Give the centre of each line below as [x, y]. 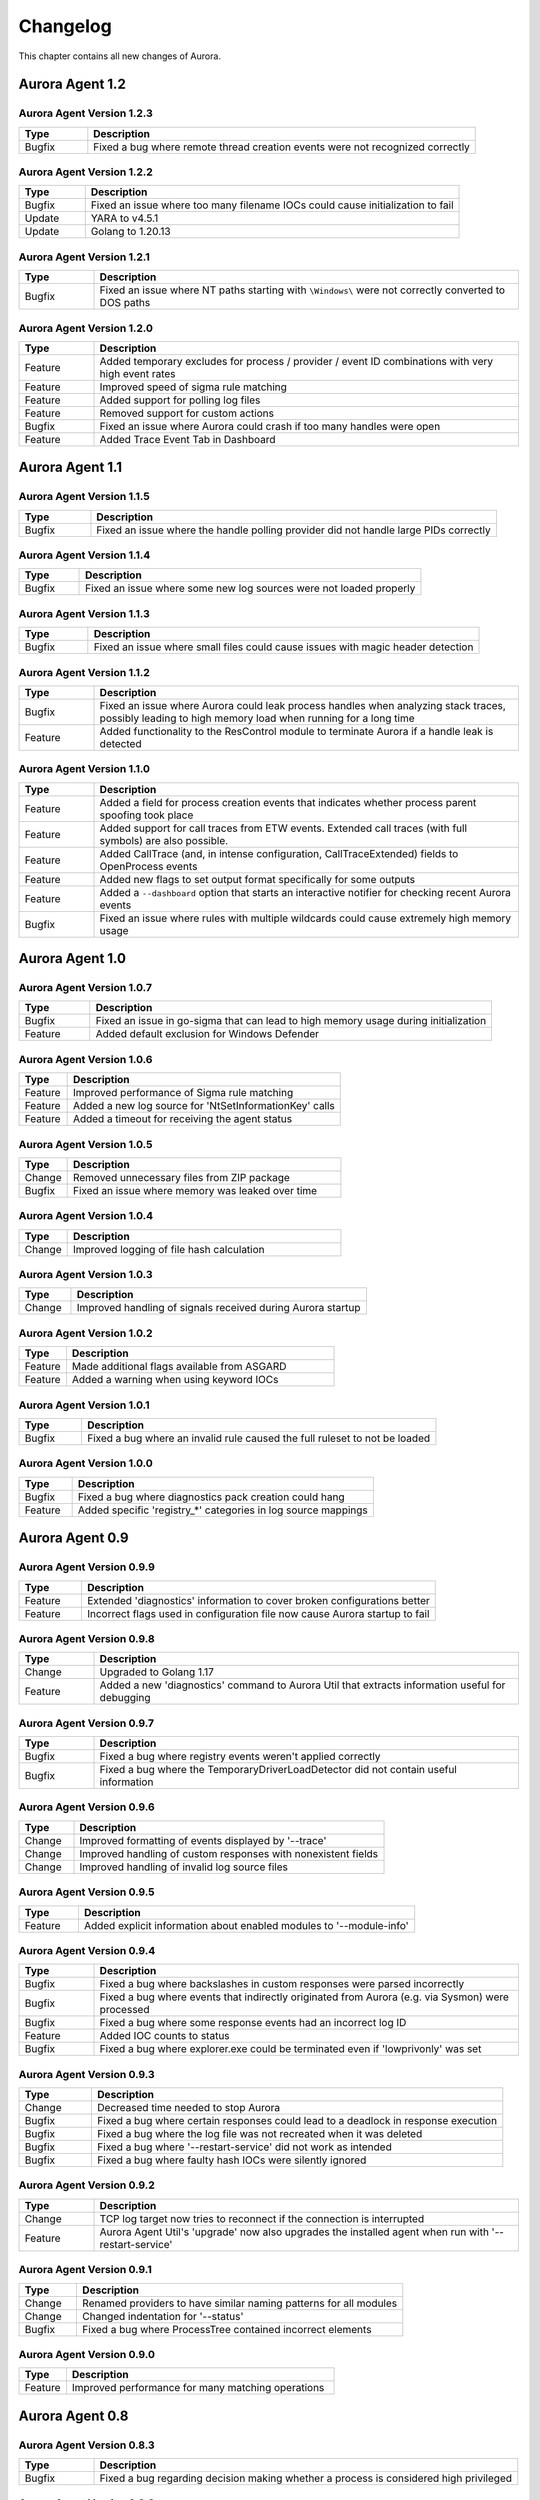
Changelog [65, 26]
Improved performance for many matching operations [198, 2388]
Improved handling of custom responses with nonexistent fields [229, 1853]
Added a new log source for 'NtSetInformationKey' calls [203, 1106]
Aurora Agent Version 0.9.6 [86, 1807]
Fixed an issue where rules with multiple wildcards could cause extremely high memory [305, 918]
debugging [125, 1698]
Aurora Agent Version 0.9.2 [86, 2185]
